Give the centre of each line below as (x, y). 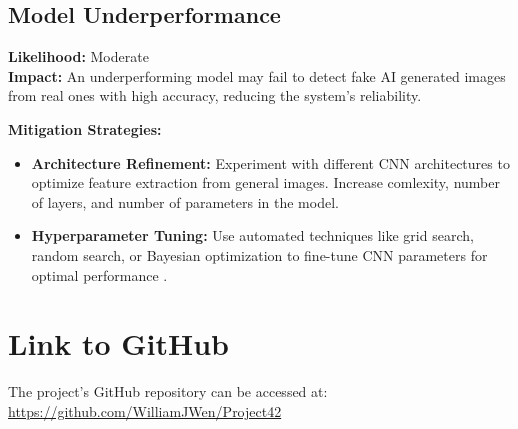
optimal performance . (99, 274)
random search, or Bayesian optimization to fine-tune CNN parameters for (259, 254)
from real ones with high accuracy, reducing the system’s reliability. (215, 95)
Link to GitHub (119, 343)
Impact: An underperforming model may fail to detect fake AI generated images (257, 75)
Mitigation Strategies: (85, 128)
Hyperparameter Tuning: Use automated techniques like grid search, (252, 235)
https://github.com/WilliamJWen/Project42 (145, 410)
